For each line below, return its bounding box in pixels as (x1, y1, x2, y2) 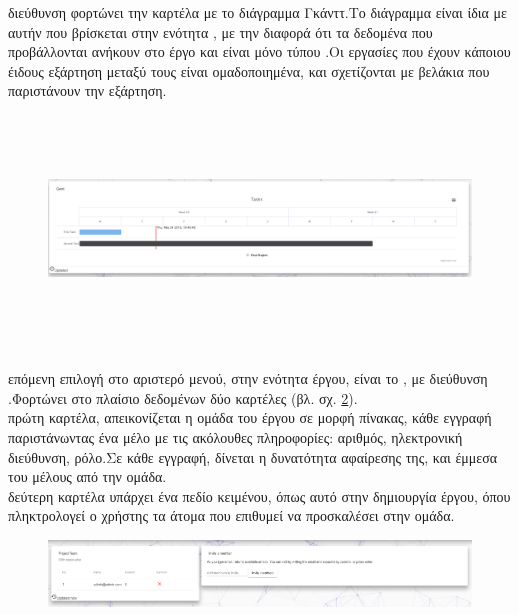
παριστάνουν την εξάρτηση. (8, 80, 167, 101)
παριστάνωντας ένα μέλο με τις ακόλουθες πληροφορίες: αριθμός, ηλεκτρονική (8, 426, 463, 447)
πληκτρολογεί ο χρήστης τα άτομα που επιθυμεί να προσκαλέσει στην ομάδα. (8, 505, 455, 526)
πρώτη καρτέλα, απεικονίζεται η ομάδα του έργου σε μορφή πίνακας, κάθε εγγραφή (8, 407, 492, 428)
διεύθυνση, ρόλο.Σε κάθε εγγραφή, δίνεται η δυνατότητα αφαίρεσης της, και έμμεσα (8, 446, 498, 467)
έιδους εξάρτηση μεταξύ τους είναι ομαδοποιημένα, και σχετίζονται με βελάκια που (8, 60, 490, 81)
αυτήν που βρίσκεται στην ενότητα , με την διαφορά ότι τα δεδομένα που (8, 21, 433, 42)
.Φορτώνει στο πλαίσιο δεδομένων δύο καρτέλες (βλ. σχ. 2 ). (8, 387, 358, 408)
